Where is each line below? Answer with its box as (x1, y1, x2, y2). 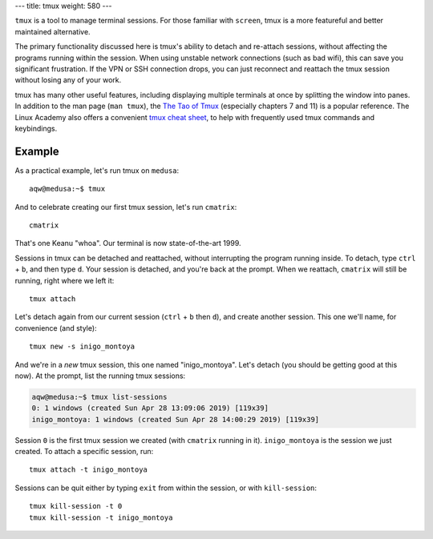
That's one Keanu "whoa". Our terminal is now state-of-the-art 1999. (14, 239, 241, 248)
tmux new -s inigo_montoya (29, 342, 136, 352)
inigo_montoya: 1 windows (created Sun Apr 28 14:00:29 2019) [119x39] (31, 415, 320, 424)
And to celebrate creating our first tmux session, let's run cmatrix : (14, 202, 237, 211)
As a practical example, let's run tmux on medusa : (14, 165, 180, 175)
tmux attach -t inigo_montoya (29, 465, 148, 474)
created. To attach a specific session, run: (14, 447, 154, 457)
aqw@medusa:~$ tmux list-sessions (31, 392, 168, 401)
